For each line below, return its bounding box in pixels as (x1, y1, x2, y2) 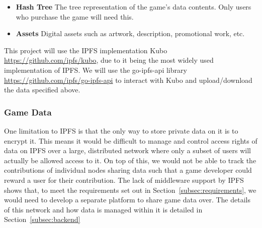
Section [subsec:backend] (4, 214, 80, 224)
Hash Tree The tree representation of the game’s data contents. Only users (16, 2, 251, 12)
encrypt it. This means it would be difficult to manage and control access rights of (4, 135, 257, 146)
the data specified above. (4, 84, 80, 95)
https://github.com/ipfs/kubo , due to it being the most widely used (4, 55, 214, 65)
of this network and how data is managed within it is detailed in (4, 204, 203, 214)
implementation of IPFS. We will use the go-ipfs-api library (4, 64, 187, 75)
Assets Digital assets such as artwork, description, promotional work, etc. (16, 28, 245, 39)
